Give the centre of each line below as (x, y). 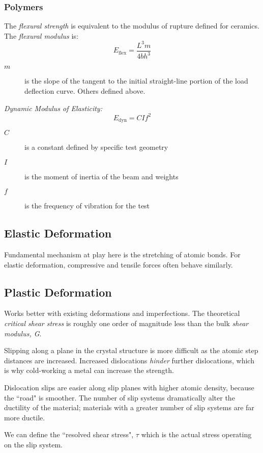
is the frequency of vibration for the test (87, 206)
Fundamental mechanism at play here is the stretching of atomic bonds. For (122, 255)
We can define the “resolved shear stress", (69, 434)
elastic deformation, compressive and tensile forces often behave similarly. (119, 264)
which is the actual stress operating (196, 434)
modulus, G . (23, 333)
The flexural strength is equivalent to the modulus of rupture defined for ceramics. (132, 26)
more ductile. (25, 417)
